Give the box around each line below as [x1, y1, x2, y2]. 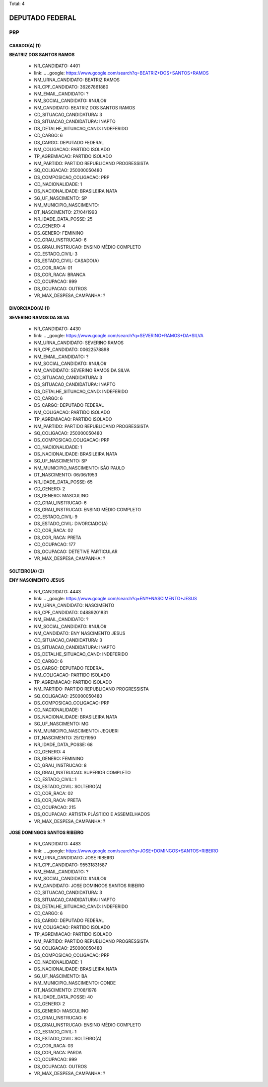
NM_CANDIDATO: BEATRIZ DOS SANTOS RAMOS [34, 104, 135, 110]
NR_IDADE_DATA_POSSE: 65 [34, 479, 93, 485]
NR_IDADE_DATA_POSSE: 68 [34, 741, 93, 748]
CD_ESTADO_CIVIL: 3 [34, 251, 78, 257]
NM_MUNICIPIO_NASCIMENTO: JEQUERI [34, 727, 119, 733]
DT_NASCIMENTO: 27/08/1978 [34, 987, 97, 993]
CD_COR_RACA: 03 [34, 1042, 73, 1049]
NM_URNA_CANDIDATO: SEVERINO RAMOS [34, 340, 124, 346]
